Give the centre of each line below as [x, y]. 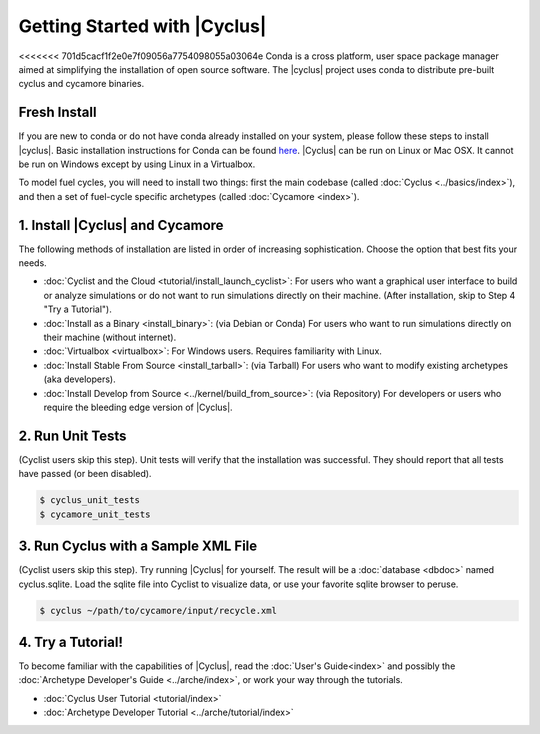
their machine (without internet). [110, 337]
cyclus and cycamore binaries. [81, 84]
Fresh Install [57, 112]
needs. [32, 263]
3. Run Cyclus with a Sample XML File [138, 546]
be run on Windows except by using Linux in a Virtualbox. [137, 164]
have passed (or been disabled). [85, 474]
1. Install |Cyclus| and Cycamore [121, 225]
